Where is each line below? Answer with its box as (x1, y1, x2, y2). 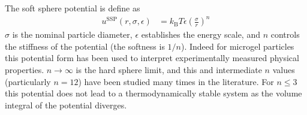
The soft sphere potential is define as (5, 2, 140, 14)
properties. (5, 63, 44, 75)
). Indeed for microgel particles (180, 40, 294, 52)
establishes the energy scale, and (141, 28, 260, 41)
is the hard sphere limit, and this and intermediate (76, 63, 262, 75)
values (272, 63, 295, 75)
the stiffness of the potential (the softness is (5, 40, 165, 52)
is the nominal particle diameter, (12, 28, 133, 41)
